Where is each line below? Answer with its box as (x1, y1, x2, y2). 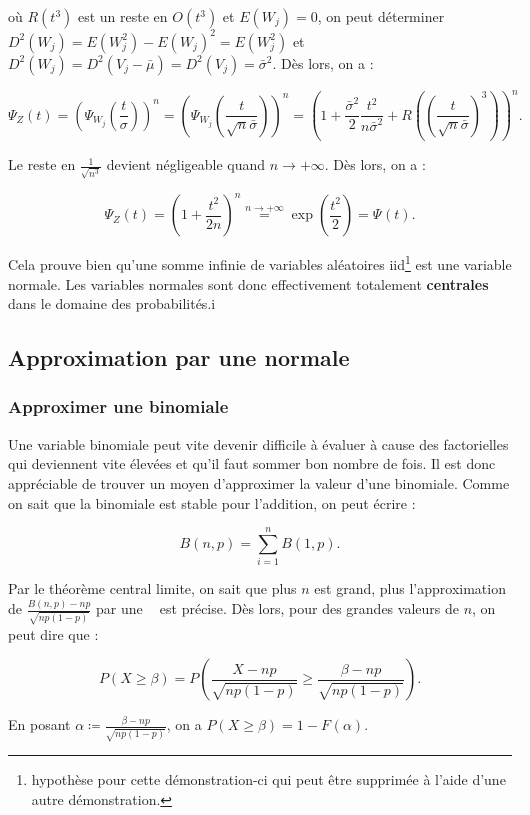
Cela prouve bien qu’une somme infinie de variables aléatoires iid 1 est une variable (8, 251, 512, 274)
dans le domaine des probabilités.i (8, 293, 216, 314)
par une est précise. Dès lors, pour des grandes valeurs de (96, 598, 459, 619)
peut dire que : (8, 623, 99, 644)
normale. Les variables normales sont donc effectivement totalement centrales (8, 273, 489, 294)
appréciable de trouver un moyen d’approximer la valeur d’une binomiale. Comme (8, 472, 510, 493)
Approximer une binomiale (8, 394, 229, 419)
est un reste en (77, 6, 168, 26)
